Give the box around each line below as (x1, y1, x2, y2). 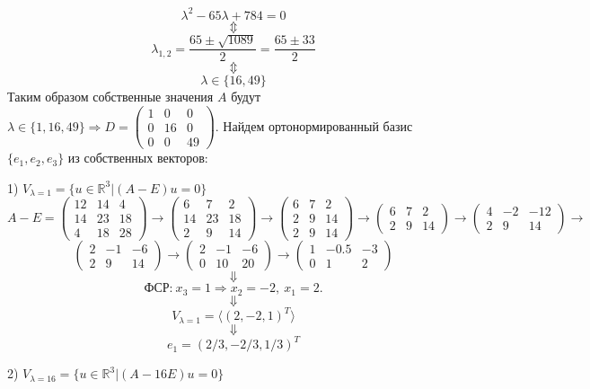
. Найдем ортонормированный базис (215, 116, 413, 135)
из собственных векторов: (67, 148, 208, 167)
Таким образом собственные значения (7, 87, 214, 106)
